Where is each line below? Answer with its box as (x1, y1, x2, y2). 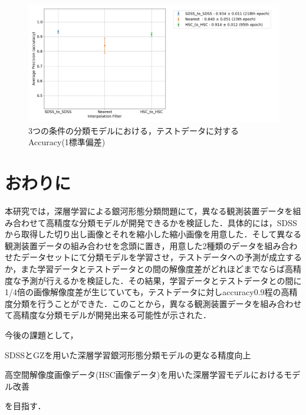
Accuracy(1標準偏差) (28, 136, 106, 148)
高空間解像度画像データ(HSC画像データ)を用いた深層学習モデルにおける (5, 368, 284, 381)
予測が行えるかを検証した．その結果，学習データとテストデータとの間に (21, 274, 302, 286)
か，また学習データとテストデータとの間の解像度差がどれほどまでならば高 (5, 263, 294, 275)
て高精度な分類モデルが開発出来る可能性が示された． (5, 309, 211, 321)
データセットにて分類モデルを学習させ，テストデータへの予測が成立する (21, 251, 302, 263)
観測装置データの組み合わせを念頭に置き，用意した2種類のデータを (5, 239, 265, 251)
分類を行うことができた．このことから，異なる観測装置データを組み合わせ (12, 297, 302, 309)
